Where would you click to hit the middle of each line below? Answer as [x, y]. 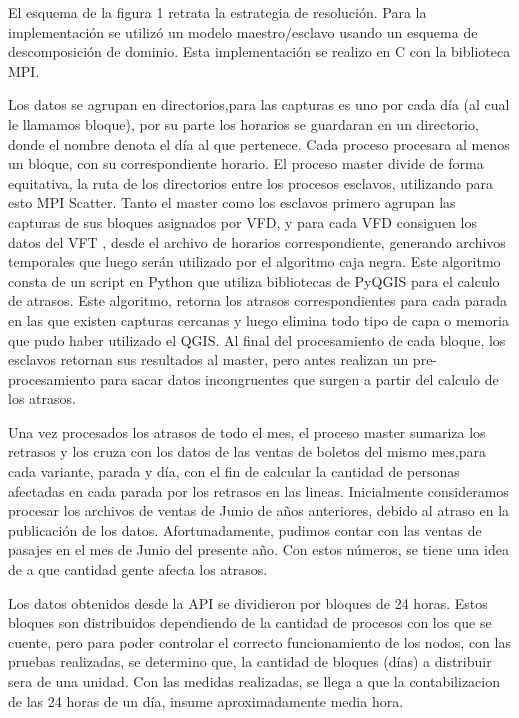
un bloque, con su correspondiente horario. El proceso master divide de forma [246, 163]
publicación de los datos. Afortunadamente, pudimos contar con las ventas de [245, 529]
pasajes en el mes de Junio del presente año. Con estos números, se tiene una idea [258, 549]
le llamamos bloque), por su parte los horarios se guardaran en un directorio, [243, 123]
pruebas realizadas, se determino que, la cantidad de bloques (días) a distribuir [250, 661]
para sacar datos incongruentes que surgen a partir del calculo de [299, 378]
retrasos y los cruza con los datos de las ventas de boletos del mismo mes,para [247, 451]
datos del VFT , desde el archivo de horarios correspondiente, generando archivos [257, 241]
